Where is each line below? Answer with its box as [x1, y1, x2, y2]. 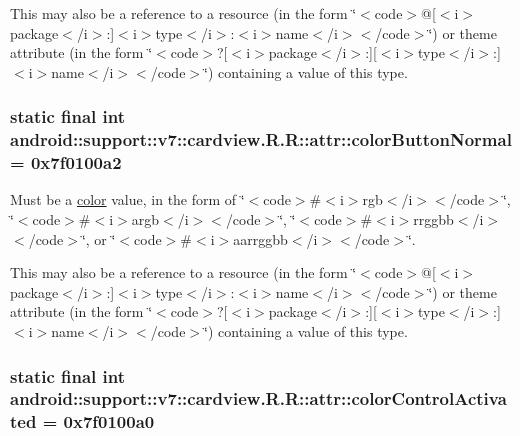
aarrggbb [233, 228, 288, 249]
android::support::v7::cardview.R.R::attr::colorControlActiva [10, 386, 507, 411]
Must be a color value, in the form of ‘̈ [10, 189, 245, 210]
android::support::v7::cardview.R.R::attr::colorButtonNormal [10, 127, 512, 152]
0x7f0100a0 [63, 409, 155, 434]
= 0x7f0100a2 [10, 150, 122, 175]
